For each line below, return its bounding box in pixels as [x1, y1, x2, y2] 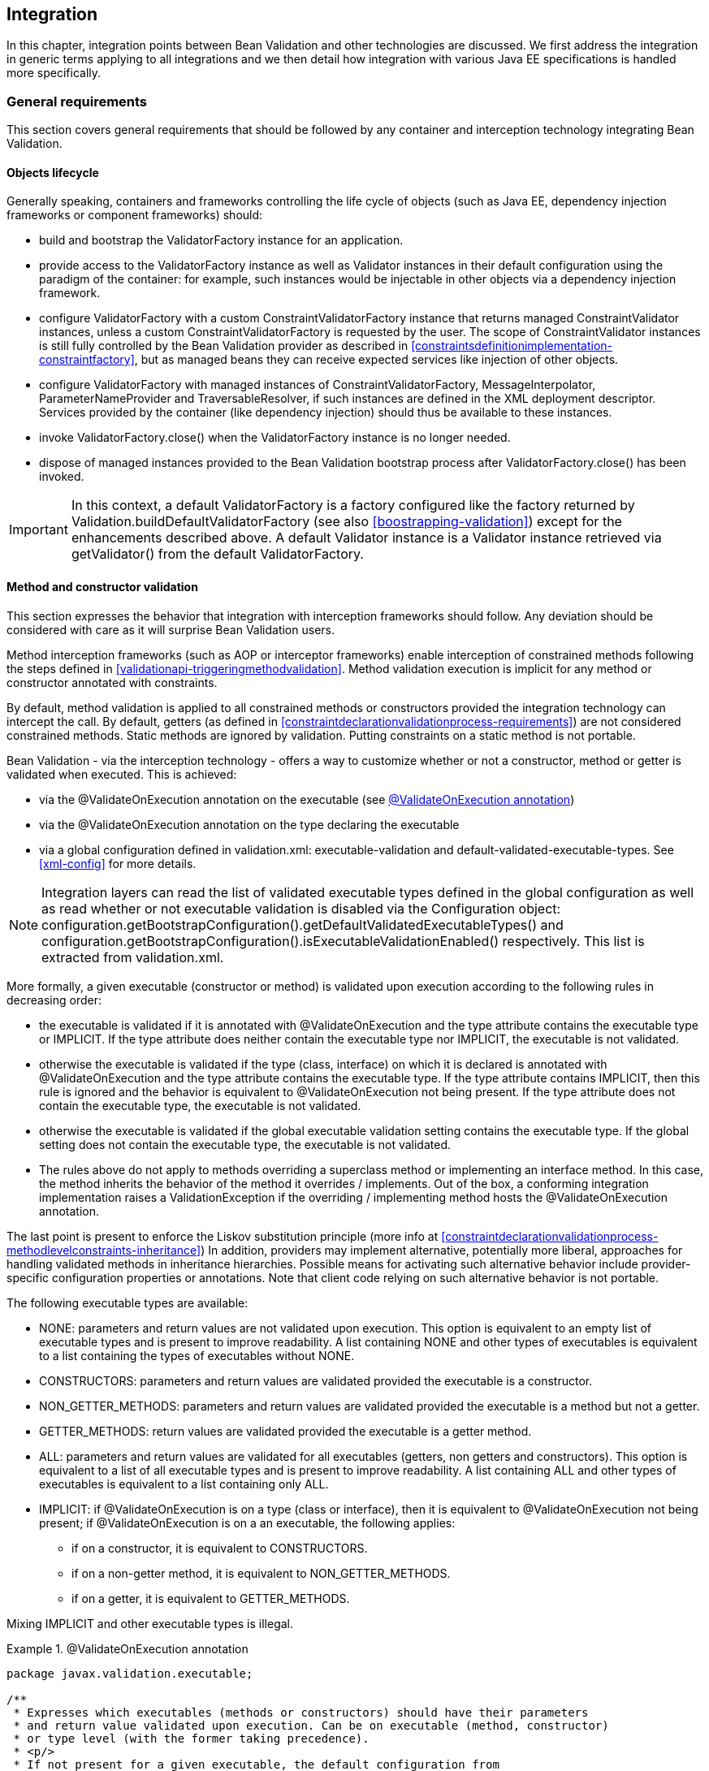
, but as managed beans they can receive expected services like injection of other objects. [134, 352, 619, 367]
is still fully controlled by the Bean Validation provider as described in [39, 339, 409, 353]
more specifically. [6, 66, 102, 80]
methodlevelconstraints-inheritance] [6, 1242, 201, 1257]
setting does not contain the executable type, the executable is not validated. [39, 1137, 452, 1151]
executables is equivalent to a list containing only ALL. [39, 1476, 329, 1491]
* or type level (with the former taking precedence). [13, 1731, 370, 1745]
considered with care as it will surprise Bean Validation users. [6, 622, 335, 637]
